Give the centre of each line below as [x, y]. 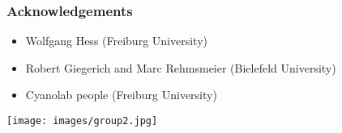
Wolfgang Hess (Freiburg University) [116, 41]
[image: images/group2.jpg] [82, 121]
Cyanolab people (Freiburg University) [121, 95]
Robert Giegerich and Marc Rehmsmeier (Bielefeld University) [181, 67]
